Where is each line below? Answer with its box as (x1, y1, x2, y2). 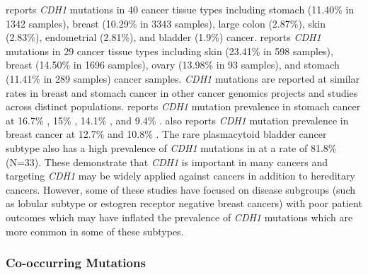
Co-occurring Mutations (6, 254, 146, 271)
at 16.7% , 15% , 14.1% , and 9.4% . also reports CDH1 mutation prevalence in (6, 112, 349, 127)
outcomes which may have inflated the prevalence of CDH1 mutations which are (6, 209, 353, 224)
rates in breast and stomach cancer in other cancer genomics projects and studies (6, 85, 358, 100)
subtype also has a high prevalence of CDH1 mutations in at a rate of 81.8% (6, 140, 337, 155)
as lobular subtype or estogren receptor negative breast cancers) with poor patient (6, 196, 362, 211)
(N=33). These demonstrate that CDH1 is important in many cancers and (6, 154, 328, 169)
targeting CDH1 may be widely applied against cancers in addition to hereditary (6, 168, 355, 183)
